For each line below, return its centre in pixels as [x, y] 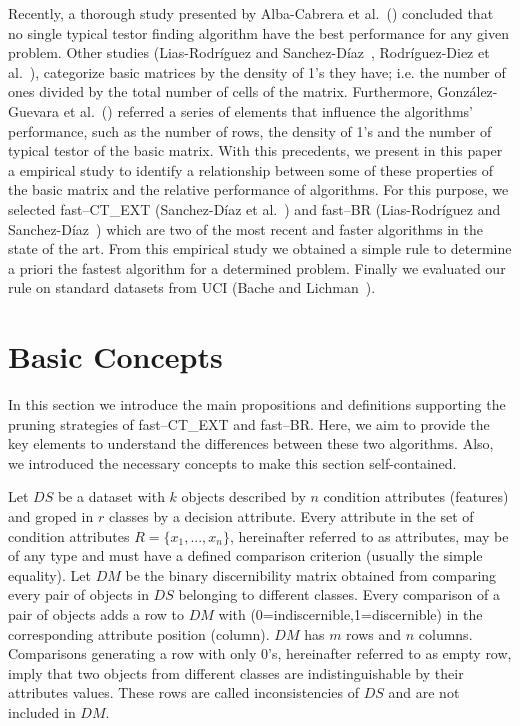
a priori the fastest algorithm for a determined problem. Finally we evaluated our [257, 267]
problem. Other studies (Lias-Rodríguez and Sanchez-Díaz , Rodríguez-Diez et [249, 52]
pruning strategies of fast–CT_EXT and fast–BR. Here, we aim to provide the [249, 423]
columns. [445, 633]
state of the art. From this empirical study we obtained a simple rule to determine [260, 248]
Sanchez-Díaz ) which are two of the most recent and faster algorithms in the [245, 228]
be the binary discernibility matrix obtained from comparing [311, 574]
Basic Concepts [115, 356]
